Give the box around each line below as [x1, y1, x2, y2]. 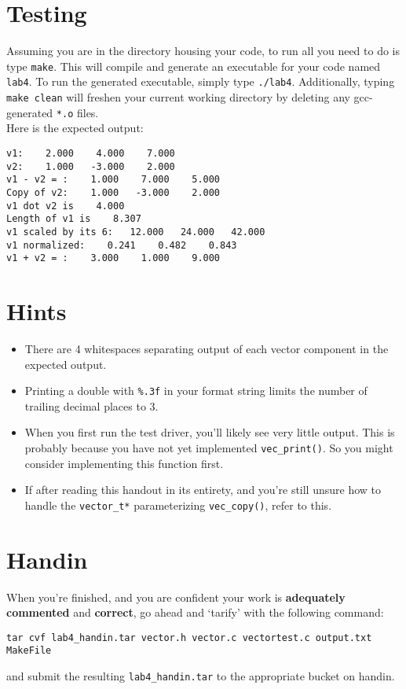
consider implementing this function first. [24, 455, 224, 471]
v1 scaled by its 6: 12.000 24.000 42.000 [6, 226, 265, 238]
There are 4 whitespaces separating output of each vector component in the [24, 340, 389, 356]
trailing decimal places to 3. [24, 397, 159, 414]
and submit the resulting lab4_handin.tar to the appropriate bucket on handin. [6, 668, 395, 684]
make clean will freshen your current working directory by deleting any [6, 89, 350, 105]
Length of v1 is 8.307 [6, 213, 141, 225]
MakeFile [6, 645, 52, 657]
